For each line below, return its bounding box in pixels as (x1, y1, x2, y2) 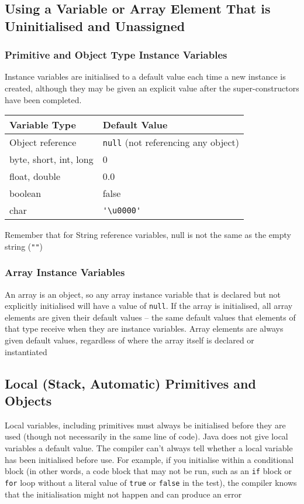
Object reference (9, 135, 77, 149)
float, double (9, 169, 61, 183)
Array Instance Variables (5, 265, 125, 280)
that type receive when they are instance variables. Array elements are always (5, 322, 284, 335)
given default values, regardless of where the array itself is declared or (5, 334, 254, 346)
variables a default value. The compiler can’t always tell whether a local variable (5, 442, 293, 454)
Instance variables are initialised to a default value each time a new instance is (5, 70, 286, 83)
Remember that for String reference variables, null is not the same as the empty (5, 229, 291, 241)
